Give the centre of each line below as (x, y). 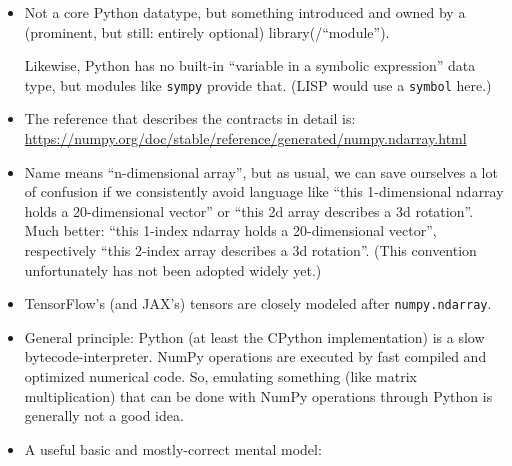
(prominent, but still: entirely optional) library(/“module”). (207, 31)
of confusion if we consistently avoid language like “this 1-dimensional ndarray (264, 191)
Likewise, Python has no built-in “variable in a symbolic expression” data (250, 65)
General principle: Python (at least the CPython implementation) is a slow (254, 336)
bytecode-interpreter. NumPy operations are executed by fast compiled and (255, 356)
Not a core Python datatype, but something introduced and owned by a (245, 12)
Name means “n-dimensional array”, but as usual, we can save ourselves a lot (261, 171)
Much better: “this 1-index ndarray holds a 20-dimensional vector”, (230, 230)
